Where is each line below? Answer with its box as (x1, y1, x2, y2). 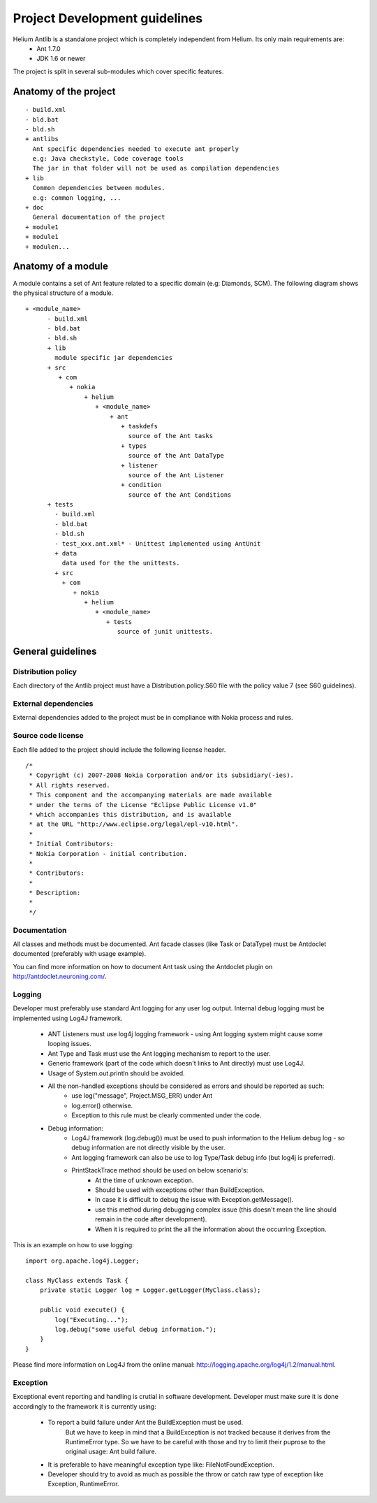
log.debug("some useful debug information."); (54, 1326, 217, 1334)
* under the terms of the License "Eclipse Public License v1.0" (29, 801, 258, 808)
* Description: (29, 889, 81, 897)
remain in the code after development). (95, 1215, 207, 1224)
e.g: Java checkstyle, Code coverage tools (32, 154, 184, 163)
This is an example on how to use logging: (13, 1240, 134, 1249)
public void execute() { (39, 1306, 125, 1314)
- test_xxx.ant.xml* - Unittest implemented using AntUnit (54, 539, 261, 548)
